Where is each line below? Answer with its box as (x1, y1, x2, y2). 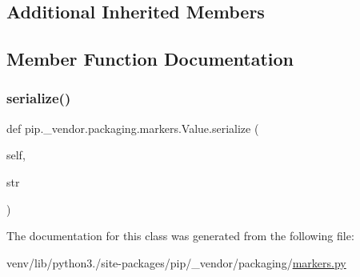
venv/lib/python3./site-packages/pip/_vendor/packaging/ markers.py (6, 254, 346, 271)
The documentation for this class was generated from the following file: (6, 227, 354, 244)
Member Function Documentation (6, 46, 294, 71)
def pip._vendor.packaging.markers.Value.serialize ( (6, 119, 259, 136)
